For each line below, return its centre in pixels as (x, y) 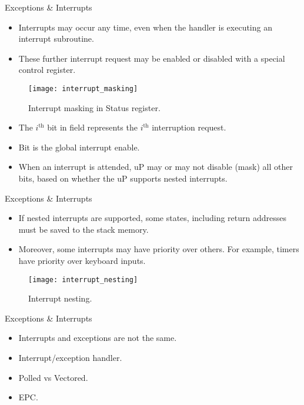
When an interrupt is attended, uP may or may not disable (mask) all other (156, 167)
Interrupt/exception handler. (70, 357)
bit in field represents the (92, 127)
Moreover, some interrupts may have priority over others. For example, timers (159, 249)
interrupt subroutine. (56, 39)
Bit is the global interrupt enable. (79, 147)
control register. (47, 70)
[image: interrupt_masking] (83, 88)
